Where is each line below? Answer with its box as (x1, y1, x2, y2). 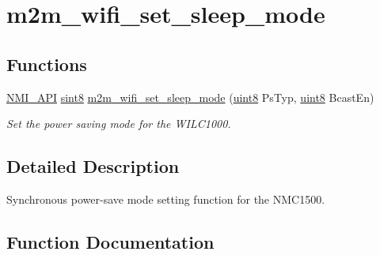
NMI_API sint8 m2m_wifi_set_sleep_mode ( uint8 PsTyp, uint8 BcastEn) (6, 88, 374, 105)
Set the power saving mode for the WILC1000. (6, 115, 231, 132)
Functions (6, 51, 87, 76)
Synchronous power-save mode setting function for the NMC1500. (6, 190, 325, 207)
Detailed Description (6, 154, 180, 178)
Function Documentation (6, 229, 215, 253)
